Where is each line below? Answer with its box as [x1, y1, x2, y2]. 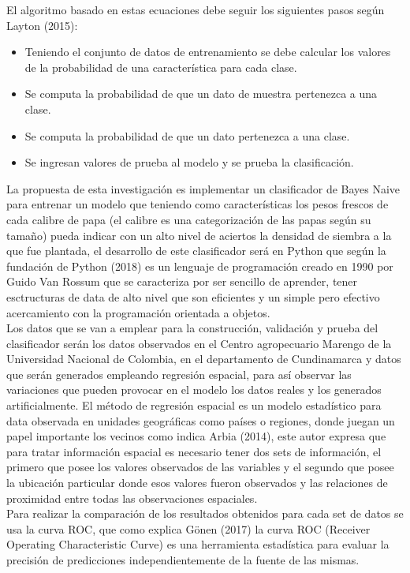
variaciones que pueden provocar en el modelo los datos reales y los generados [6, 381, 382, 398]
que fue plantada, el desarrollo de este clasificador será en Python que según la [6, 242, 386, 259]
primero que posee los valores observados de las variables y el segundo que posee [6, 459, 394, 475]
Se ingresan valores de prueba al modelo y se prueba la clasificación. [24, 154, 354, 170]
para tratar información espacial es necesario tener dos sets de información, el [6, 443, 382, 459]
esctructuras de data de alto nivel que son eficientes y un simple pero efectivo [6, 288, 380, 305]
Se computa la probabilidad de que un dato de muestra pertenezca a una [24, 85, 378, 102]
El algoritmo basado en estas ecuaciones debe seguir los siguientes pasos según [6, 2, 385, 17]
